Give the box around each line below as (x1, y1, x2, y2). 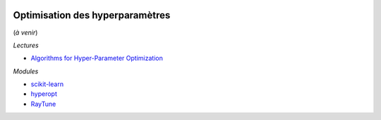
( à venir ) (13, 28, 38, 37)
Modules (13, 67, 39, 76)
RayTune (30, 100, 56, 108)
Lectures (13, 41, 39, 49)
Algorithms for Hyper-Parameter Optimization (30, 54, 164, 63)
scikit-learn (30, 80, 64, 88)
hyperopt (30, 90, 58, 98)
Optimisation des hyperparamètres (13, 9, 171, 21)
